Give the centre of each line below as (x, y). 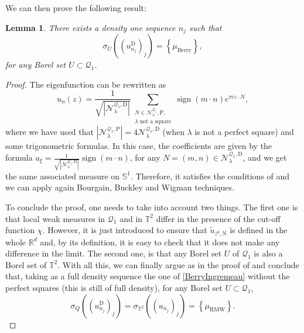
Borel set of (26, 264)
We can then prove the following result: (76, 8)
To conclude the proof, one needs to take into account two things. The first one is (152, 207)
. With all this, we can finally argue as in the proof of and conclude (178, 264)
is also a (268, 253)
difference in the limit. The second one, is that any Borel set (114, 253)
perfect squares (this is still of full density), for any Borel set (114, 287)
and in (131, 218)
